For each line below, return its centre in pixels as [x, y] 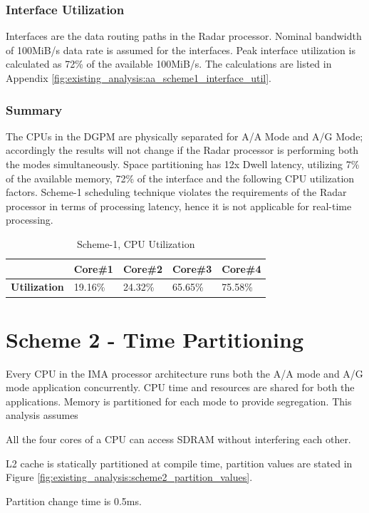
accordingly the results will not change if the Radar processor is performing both [182, 150]
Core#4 [241, 268]
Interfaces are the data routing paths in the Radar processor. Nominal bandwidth [184, 36]
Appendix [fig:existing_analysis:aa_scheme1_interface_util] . [139, 78]
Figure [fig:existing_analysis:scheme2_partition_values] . [129, 477]
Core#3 [192, 268]
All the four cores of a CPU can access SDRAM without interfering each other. [178, 439]
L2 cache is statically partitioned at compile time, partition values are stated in [179, 463]
